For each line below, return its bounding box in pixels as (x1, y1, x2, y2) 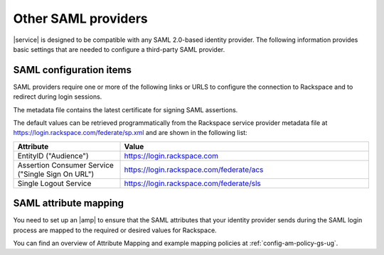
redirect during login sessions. (13, 92, 102, 101)
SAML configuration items (13, 64, 132, 76)
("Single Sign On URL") (17, 169, 95, 179)
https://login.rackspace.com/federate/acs (124, 164, 264, 174)
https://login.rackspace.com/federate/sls (124, 178, 261, 188)
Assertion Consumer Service (17, 160, 114, 170)
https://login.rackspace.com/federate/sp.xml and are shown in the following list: (13, 129, 248, 137)
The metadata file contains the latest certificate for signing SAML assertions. (13, 105, 238, 114)
